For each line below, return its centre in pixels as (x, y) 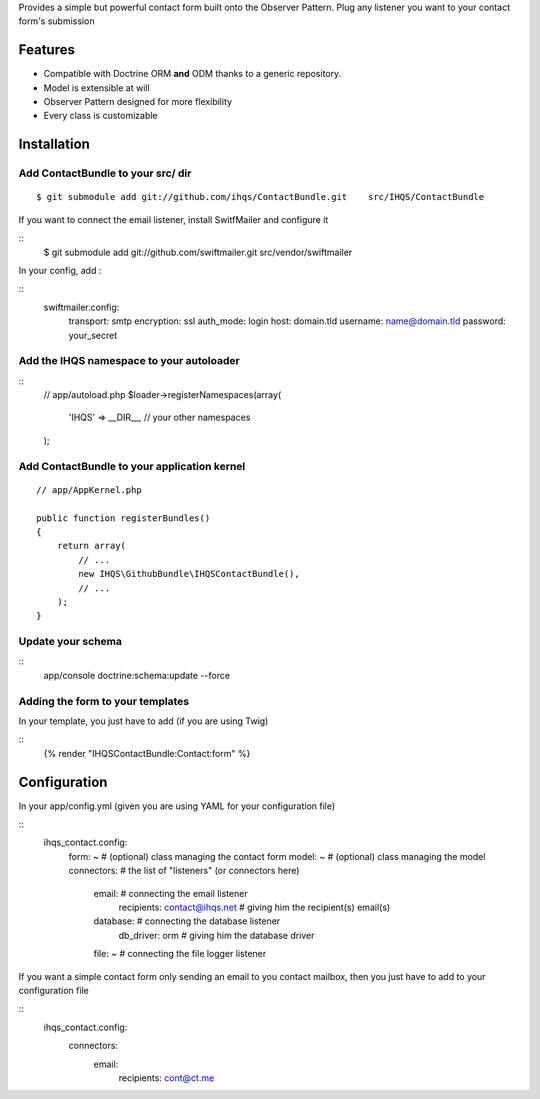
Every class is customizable (101, 116)
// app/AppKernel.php (89, 489)
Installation (54, 144)
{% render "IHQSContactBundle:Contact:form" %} (147, 753)
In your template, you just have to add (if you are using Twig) (143, 721)
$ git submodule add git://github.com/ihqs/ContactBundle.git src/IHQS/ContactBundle (260, 197)
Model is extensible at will (96, 87)
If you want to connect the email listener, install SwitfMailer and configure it (173, 219)
